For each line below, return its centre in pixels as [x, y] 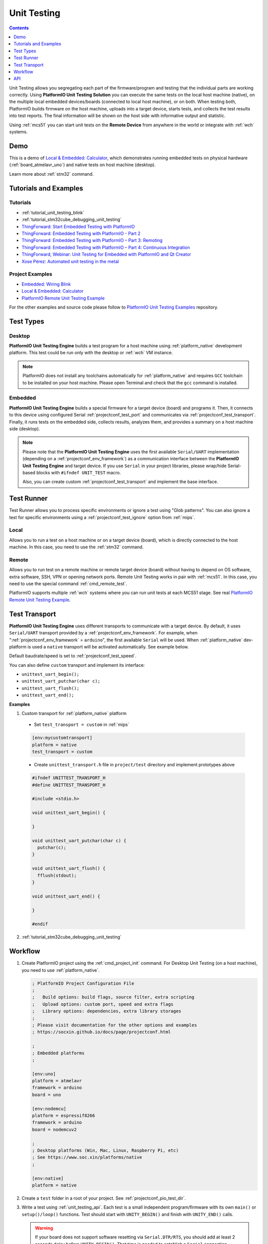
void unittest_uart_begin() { [69, 813]
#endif [40, 924]
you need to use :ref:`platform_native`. [61, 970]
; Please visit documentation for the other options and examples [114, 1025]
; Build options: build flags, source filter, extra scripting [113, 997]
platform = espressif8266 [64, 1116]
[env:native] [48, 1178]
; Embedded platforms [58, 1053]
